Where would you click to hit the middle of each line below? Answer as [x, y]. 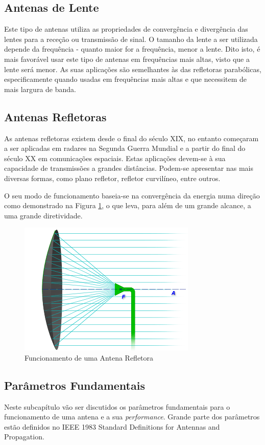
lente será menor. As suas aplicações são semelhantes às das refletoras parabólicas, [133, 69]
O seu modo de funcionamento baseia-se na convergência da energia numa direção [132, 195]
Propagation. [24, 437]
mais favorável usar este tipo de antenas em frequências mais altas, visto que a [127, 59]
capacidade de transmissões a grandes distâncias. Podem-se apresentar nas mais [129, 168]
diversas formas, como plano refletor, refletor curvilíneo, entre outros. [112, 178]
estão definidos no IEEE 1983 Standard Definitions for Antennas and [112, 426]
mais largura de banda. [40, 89]
